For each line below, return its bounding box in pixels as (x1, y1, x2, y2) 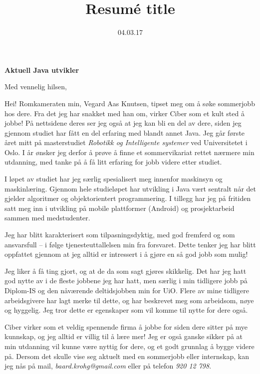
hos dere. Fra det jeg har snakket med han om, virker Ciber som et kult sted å (4, 108, 245, 118)
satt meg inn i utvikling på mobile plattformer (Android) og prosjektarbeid (4, 202, 235, 213)
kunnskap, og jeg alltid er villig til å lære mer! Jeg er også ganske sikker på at (4, 331, 243, 342)
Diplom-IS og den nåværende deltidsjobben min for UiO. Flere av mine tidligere (4, 285, 249, 295)
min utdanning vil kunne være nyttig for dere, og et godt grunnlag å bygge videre (4, 341, 255, 351)
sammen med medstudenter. (4, 212, 90, 223)
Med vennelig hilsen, (4, 81, 67, 92)
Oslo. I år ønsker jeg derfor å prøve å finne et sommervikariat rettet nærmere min (4, 147, 255, 157)
